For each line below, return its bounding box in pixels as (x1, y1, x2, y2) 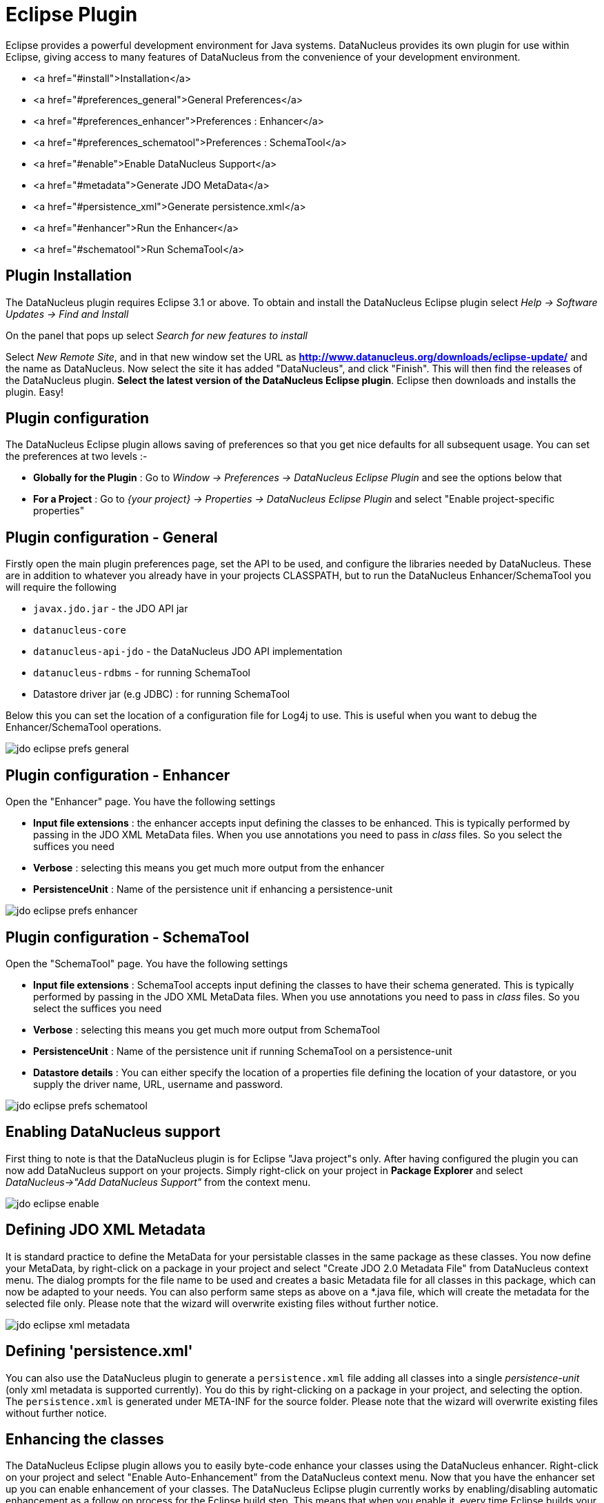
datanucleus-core (33, 625, 126, 636)
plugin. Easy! (6, 385, 64, 398)
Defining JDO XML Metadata (6, 1221, 205, 1239)
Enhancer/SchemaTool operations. (6, 721, 162, 734)
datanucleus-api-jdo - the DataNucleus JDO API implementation (33, 645, 343, 658)
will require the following (6, 581, 117, 594)
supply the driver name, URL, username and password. (33, 1078, 283, 1090)
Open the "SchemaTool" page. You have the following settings (6, 957, 288, 969)
